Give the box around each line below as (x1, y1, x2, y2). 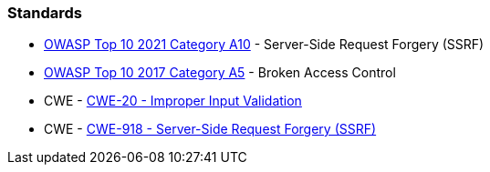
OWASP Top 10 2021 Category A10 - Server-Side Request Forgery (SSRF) (44, 36, 485, 53)
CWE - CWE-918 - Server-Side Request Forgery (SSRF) (44, 121, 377, 137)
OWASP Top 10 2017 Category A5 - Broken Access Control (44, 65, 396, 81)
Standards (7, 4, 83, 22)
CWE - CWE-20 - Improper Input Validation (44, 93, 302, 109)
